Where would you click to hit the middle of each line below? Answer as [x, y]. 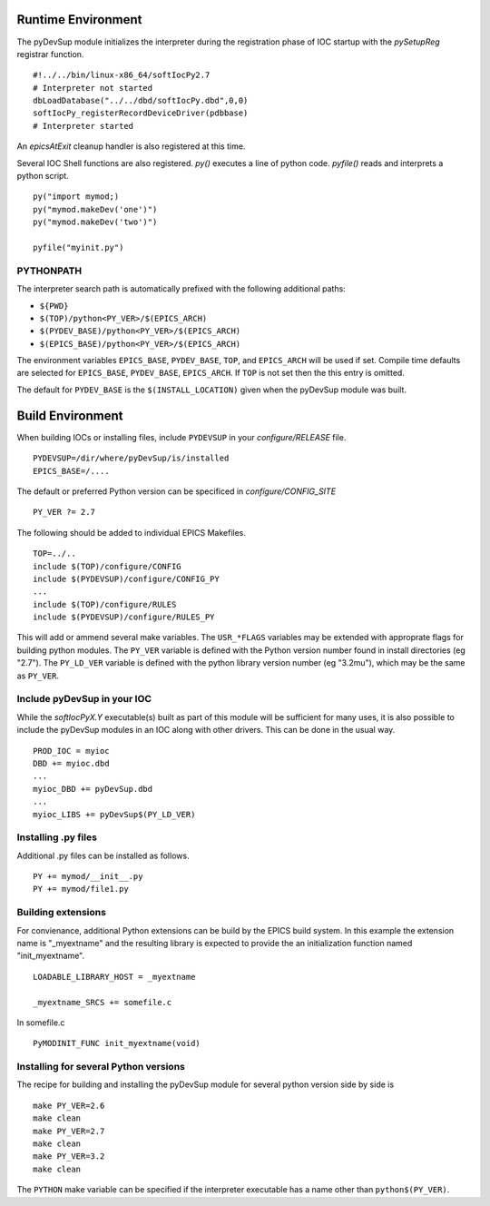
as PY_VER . [38, 676]
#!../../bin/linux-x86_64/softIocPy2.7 [122, 75]
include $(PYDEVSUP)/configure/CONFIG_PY [126, 578]
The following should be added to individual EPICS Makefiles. [132, 532]
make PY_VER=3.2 [69, 1157]
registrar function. [50, 54]
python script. [43, 176]
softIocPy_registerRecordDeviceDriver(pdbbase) [141, 113]
